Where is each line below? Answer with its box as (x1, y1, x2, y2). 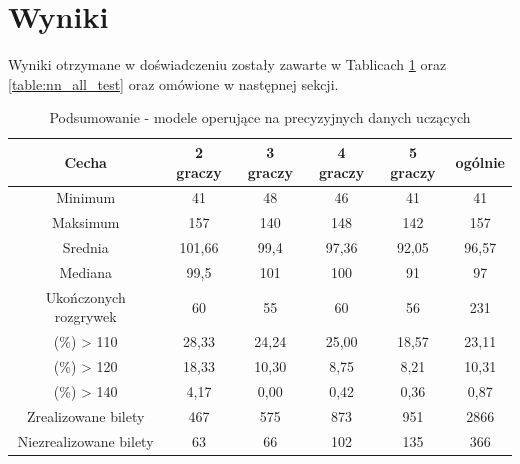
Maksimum (52, 212, 120, 233)
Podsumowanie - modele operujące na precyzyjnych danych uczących (49, 107, 471, 128)
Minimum (56, 187, 116, 208)
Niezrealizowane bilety (17, 430, 154, 451)
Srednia (62, 237, 109, 258)
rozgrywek (54, 306, 117, 327)
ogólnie (455, 151, 505, 172)
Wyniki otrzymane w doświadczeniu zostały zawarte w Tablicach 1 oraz (8, 54, 447, 75)
